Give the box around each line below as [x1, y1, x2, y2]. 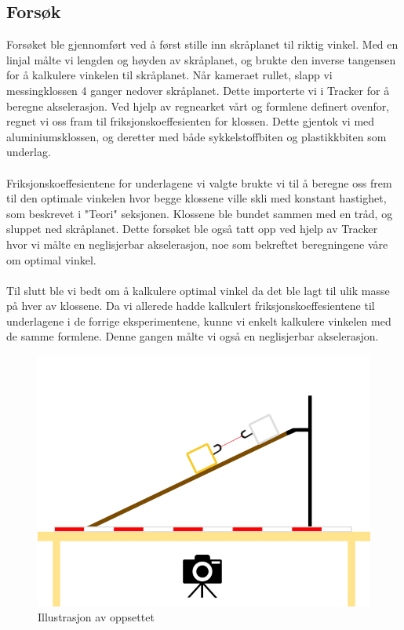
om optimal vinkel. [6, 251, 96, 268]
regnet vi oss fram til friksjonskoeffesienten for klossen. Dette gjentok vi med [6, 113, 375, 129]
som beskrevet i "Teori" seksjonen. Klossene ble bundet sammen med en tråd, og [6, 205, 393, 221]
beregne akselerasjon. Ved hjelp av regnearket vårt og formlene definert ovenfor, [6, 97, 390, 114]
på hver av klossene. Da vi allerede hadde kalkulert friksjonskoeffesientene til [6, 297, 375, 314]
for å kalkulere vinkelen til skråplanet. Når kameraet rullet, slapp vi [6, 67, 333, 83]
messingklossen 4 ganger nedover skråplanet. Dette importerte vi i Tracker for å [6, 82, 390, 98]
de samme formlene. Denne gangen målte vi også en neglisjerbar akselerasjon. [6, 328, 379, 344]
